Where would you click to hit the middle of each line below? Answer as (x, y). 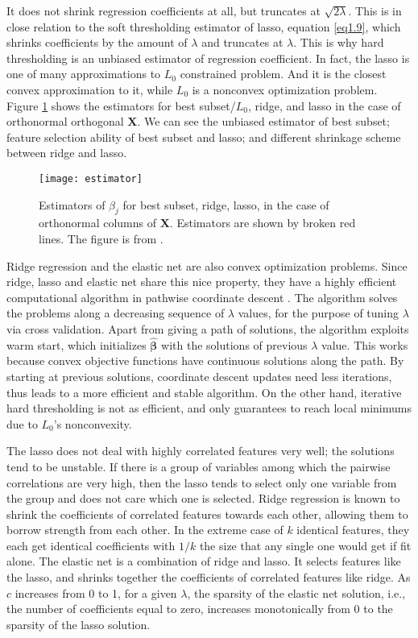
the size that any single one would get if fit (305, 545)
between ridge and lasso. (67, 153)
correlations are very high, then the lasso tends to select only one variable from (202, 482)
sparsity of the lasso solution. (79, 624)
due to (22, 423)
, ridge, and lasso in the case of (324, 105)
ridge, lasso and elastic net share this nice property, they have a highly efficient (202, 282)
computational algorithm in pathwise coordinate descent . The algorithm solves (202, 297)
